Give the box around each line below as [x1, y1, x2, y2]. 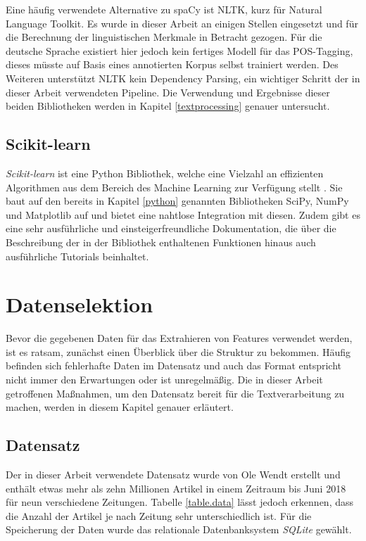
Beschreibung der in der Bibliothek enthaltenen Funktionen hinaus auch [6, 234, 316, 249]
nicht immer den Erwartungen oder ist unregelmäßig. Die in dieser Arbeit [6, 372, 323, 387]
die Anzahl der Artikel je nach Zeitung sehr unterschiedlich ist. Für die [6, 508, 312, 523]
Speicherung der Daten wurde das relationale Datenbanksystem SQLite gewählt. [6, 522, 352, 537]
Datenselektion [6, 290, 153, 319]
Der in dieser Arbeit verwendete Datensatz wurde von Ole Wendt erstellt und [6, 467, 341, 481]
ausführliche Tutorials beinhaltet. [6, 248, 149, 263]
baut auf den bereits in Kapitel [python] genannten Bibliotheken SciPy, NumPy [6, 193, 349, 208]
